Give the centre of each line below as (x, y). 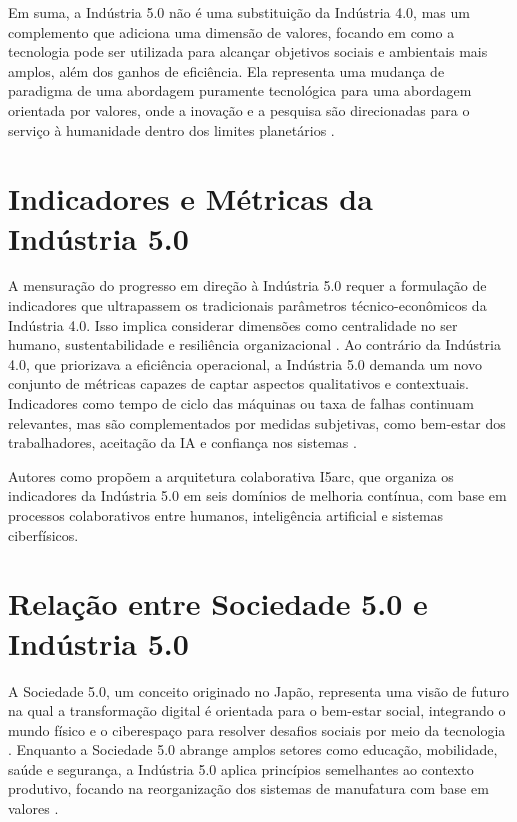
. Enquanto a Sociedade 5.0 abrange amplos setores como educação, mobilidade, (253, 749)
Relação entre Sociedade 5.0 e (218, 603)
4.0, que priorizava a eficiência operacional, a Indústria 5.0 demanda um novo (245, 363)
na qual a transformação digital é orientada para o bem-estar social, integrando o (257, 710)
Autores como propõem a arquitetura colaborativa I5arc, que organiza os (231, 475)
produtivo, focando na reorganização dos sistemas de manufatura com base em (248, 788)
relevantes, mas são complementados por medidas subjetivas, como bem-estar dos (257, 422)
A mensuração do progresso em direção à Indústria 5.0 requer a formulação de (247, 285)
